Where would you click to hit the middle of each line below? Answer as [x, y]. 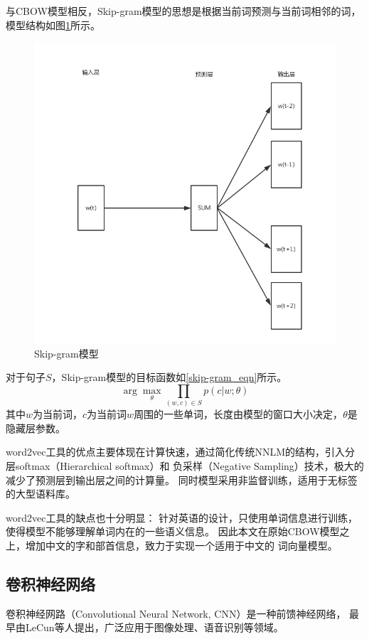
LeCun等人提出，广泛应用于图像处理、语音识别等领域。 [154, 627]
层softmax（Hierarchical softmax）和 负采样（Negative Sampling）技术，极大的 [185, 466]
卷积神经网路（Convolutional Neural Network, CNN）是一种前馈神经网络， [176, 613]
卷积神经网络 [50, 584]
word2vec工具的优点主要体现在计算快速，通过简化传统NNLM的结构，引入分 [181, 452]
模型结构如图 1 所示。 [53, 25]
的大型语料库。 [41, 494]
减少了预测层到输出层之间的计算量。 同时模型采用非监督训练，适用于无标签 [182, 479]
